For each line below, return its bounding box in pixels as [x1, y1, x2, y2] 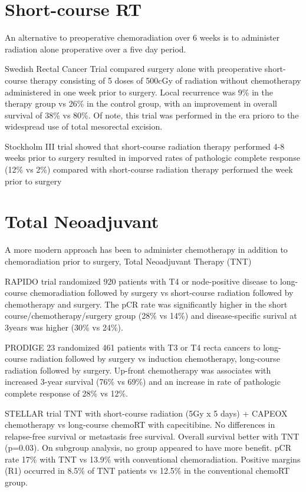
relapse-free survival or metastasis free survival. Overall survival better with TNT [5, 430, 300, 442]
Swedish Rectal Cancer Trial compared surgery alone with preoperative [5, 62, 262, 75]
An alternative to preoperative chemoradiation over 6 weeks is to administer [5, 31, 280, 44]
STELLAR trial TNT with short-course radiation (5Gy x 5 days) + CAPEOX [5, 407, 288, 419]
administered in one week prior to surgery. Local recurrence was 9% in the [5, 85, 273, 98]
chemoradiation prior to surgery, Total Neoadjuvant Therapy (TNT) [5, 255, 252, 267]
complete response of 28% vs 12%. [5, 387, 129, 399]
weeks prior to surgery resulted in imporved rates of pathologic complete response [5, 151, 300, 164]
